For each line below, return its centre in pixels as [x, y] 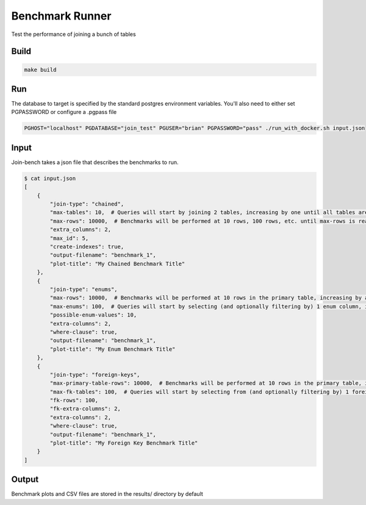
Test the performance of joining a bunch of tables [74, 34]
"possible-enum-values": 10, [93, 315]
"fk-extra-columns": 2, [85, 409]
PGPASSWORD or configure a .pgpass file [64, 112]
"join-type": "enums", [84, 289]
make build [40, 70]
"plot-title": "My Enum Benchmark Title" [113, 349]
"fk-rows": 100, [74, 400]
